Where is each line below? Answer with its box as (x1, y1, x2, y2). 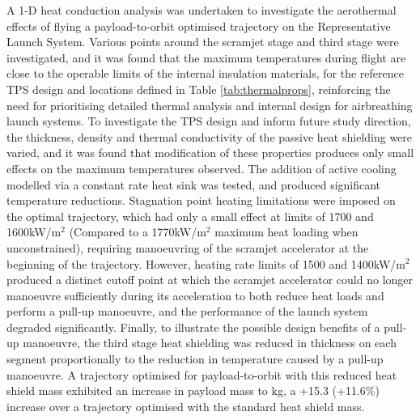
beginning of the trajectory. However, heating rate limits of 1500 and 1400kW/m (6, 255, 405, 272)
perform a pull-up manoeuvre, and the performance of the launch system (6, 303, 368, 320)
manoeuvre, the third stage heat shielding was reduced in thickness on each (23, 334, 397, 351)
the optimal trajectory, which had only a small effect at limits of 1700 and (6, 207, 374, 224)
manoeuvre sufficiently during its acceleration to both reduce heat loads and (6, 286, 384, 303)
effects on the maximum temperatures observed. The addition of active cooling (6, 159, 397, 176)
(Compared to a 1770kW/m (69, 223, 206, 240)
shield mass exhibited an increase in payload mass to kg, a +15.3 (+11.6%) (6, 382, 380, 399)
